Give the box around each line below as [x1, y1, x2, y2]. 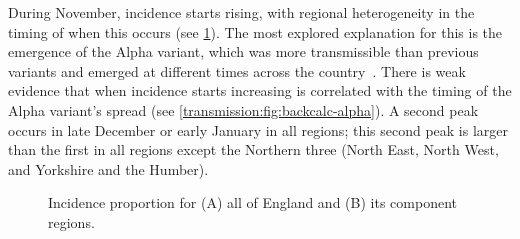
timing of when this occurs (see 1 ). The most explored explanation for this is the [8, 21, 503, 42]
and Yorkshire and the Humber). [8, 158, 209, 179]
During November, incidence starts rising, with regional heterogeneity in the [8, 2, 475, 22]
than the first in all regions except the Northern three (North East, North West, [8, 139, 499, 160]
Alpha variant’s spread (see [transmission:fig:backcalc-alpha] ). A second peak [8, 99, 479, 120]
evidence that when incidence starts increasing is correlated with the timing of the [8, 80, 512, 101]
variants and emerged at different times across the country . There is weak [8, 60, 466, 81]
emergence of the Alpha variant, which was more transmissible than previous [8, 41, 479, 62]
